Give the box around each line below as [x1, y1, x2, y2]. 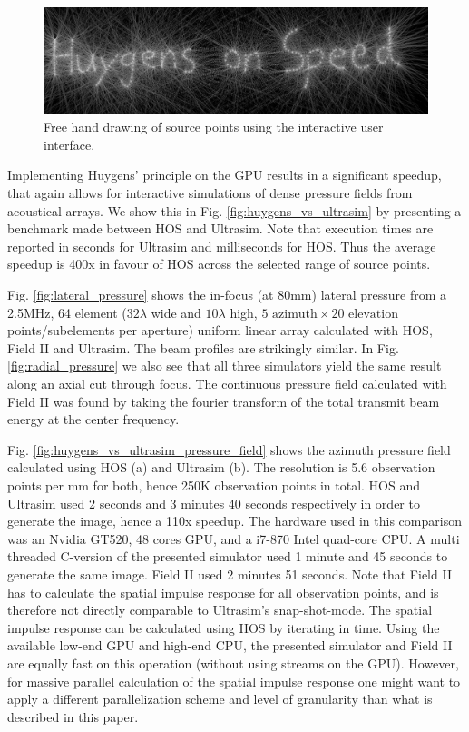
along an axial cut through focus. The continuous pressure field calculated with [7, 374, 447, 393]
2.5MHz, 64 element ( [7, 302, 127, 321]
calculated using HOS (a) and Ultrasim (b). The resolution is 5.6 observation [7, 458, 435, 477]
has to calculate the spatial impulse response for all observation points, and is [7, 582, 439, 601]
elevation [348, 307, 398, 321]
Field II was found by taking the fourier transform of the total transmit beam [7, 391, 440, 411]
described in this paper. [7, 707, 139, 726]
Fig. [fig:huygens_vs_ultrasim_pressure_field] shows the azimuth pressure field [7, 440, 451, 459]
